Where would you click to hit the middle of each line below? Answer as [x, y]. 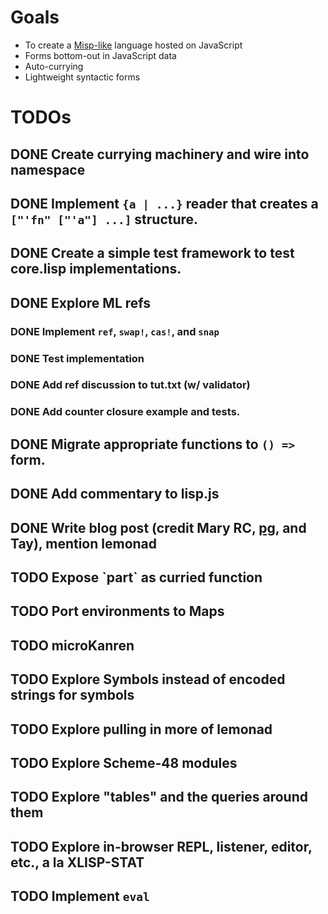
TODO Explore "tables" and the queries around [159, 797]
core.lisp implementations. [96, 269]
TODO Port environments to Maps [117, 611]
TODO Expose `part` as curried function [136, 577]
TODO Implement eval [80, 896]
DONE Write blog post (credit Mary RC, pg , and [158, 527]
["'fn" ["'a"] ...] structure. [104, 219]
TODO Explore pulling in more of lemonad [141, 729]
